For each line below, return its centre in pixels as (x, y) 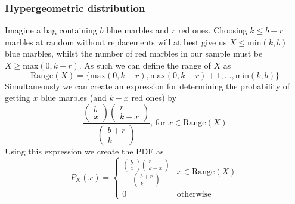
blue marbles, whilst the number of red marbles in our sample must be (134, 53)
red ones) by (154, 98)
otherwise (194, 195)
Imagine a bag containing (51, 30)
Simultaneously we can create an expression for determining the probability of (147, 86)
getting (18, 98)
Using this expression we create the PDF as (84, 151)
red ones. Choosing (212, 30)
